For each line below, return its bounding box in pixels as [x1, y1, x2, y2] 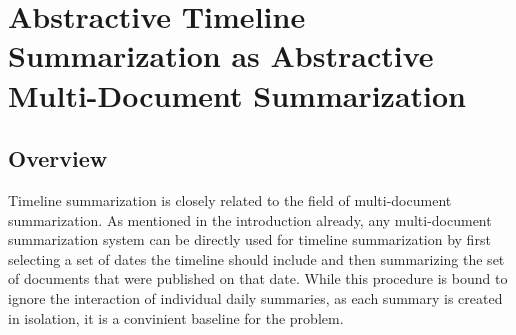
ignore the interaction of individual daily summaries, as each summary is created [8, 287, 503, 308]
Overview [8, 143, 108, 174]
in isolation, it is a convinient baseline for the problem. [8, 307, 344, 328]
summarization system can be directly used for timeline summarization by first [8, 229, 491, 250]
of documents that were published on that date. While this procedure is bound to [8, 268, 508, 289]
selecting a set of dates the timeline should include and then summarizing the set [8, 248, 505, 269]
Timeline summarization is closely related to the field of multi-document [8, 189, 452, 210]
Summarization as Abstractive [8, 35, 434, 76]
